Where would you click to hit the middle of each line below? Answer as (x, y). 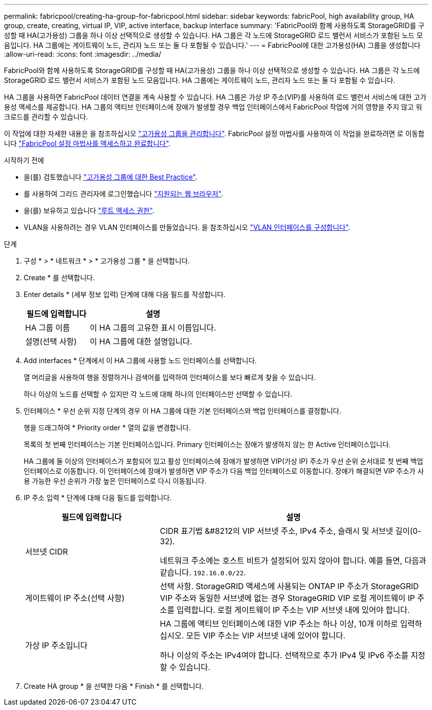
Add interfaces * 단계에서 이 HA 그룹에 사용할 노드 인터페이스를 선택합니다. (140, 360)
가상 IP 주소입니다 (56, 645)
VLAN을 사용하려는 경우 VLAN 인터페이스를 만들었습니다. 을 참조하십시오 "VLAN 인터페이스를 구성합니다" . (187, 227)
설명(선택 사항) (51, 341)
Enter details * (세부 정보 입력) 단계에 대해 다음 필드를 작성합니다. (125, 294)
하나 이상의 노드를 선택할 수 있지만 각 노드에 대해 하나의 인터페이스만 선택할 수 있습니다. (158, 394)
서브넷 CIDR (47, 552)
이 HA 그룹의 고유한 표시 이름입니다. (153, 328)
